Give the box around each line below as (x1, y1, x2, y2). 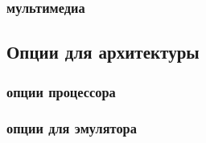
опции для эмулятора (6, 118, 137, 138)
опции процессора (6, 81, 116, 101)
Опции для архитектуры (6, 39, 200, 64)
